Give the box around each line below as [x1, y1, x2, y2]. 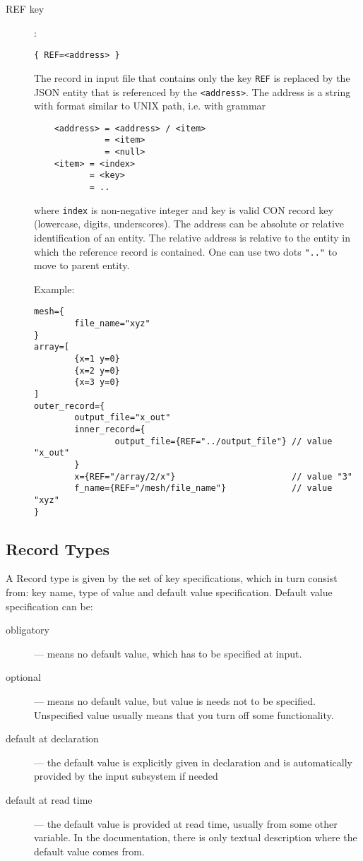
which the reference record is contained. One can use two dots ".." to [34, 244, 338, 259]
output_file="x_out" [74, 412, 171, 423]
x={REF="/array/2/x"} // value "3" [74, 471, 353, 482]
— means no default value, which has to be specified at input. [34, 646, 302, 660]
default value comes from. [34, 843, 145, 858]
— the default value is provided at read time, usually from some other [34, 816, 338, 831]
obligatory [6, 622, 49, 637]
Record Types [6, 538, 109, 559]
